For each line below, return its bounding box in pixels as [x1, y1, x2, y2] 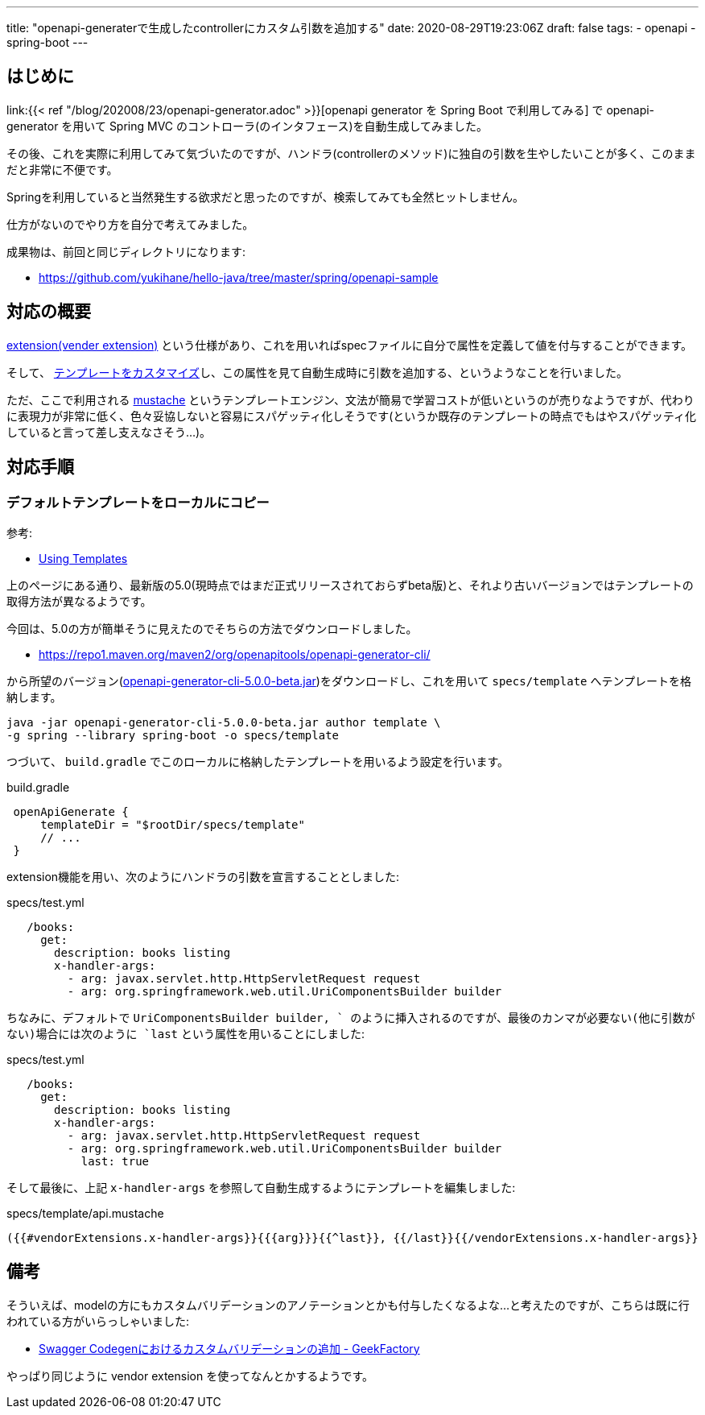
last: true [80, 1154, 150, 1168]
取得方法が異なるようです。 [6, 594, 152, 608]
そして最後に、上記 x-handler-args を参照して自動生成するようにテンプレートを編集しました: [6, 1180, 516, 1194]
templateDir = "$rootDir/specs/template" [40, 817, 305, 831]
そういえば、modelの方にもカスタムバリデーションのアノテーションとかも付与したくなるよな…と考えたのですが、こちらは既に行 [6, 1297, 690, 1312]
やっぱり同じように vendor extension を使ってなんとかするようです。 [6, 1368, 374, 1383]
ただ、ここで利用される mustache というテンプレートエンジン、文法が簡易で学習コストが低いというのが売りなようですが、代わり [6, 392, 695, 407]
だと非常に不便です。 [6, 162, 118, 176]
